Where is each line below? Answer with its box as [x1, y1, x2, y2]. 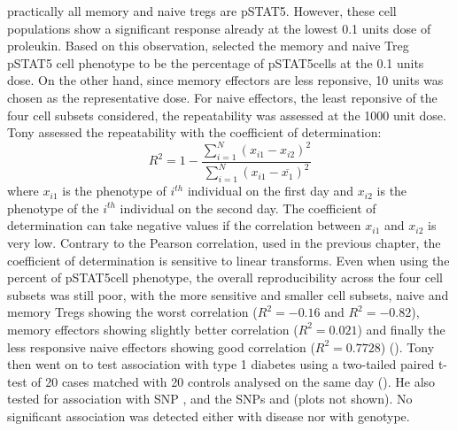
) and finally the [357, 319, 445, 338]
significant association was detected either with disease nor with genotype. [7, 406, 410, 425]
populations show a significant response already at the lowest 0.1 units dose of [7, 19, 431, 37]
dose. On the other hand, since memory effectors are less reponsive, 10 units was [7, 71, 444, 89]
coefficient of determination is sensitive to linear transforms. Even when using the [7, 250, 450, 269]
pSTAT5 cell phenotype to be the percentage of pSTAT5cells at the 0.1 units [7, 53, 424, 72]
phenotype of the [7, 198, 99, 217]
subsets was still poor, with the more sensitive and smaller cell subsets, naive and [7, 285, 449, 304]
